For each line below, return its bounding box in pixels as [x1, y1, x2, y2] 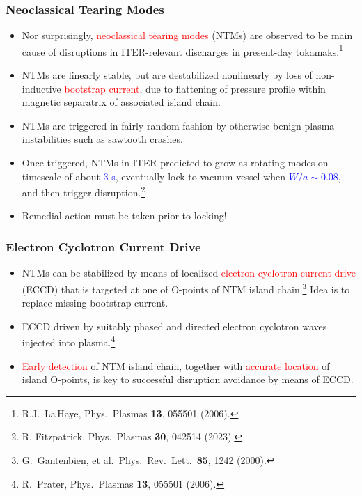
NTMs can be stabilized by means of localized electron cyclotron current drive [22, 265, 356, 280]
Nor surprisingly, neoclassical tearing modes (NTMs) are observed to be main [22, 28, 353, 42]
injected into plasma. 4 [22, 333, 116, 349]
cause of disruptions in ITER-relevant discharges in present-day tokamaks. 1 [22, 42, 343, 59]
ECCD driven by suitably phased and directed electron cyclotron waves [22, 318, 327, 333]
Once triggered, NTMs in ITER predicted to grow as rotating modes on [22, 155, 329, 170]
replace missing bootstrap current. [22, 295, 168, 310]
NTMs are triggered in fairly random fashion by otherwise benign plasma [22, 118, 335, 132]
